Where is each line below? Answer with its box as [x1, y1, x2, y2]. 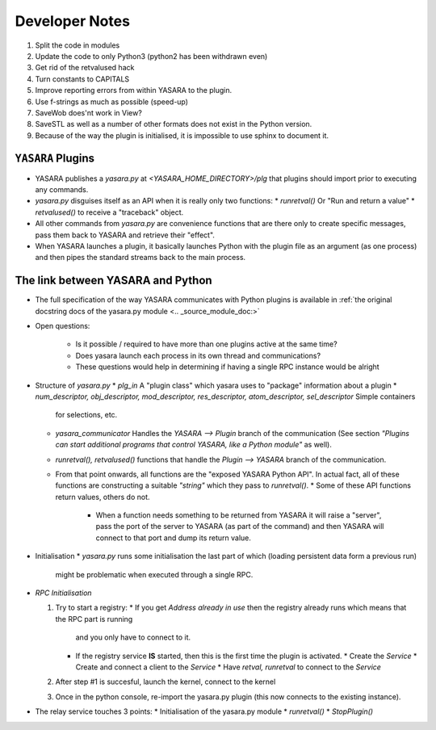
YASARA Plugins [15, 152, 94, 166]
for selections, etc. [55, 410, 118, 420]
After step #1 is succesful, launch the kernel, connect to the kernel [55, 677, 276, 686]
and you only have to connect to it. [75, 632, 191, 642]
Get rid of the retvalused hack [35, 63, 135, 73]
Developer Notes [15, 12, 131, 30]
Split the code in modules [35, 40, 120, 50]
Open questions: [35, 321, 90, 330]
